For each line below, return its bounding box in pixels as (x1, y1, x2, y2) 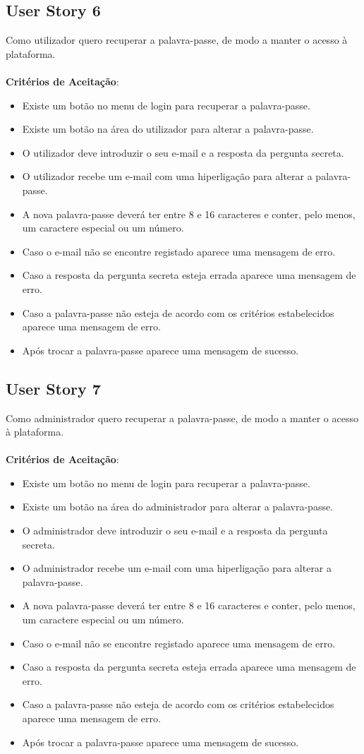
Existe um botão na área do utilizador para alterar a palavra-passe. (22, 121, 314, 136)
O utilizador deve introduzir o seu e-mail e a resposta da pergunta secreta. (22, 145, 344, 160)
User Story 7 (6, 377, 101, 399)
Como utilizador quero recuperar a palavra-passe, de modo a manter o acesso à (6, 32, 348, 47)
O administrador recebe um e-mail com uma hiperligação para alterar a (22, 561, 332, 575)
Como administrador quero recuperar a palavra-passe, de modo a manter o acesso (6, 410, 358, 425)
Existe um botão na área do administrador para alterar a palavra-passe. (22, 499, 334, 514)
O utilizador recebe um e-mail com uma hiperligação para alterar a (22, 169, 313, 184)
